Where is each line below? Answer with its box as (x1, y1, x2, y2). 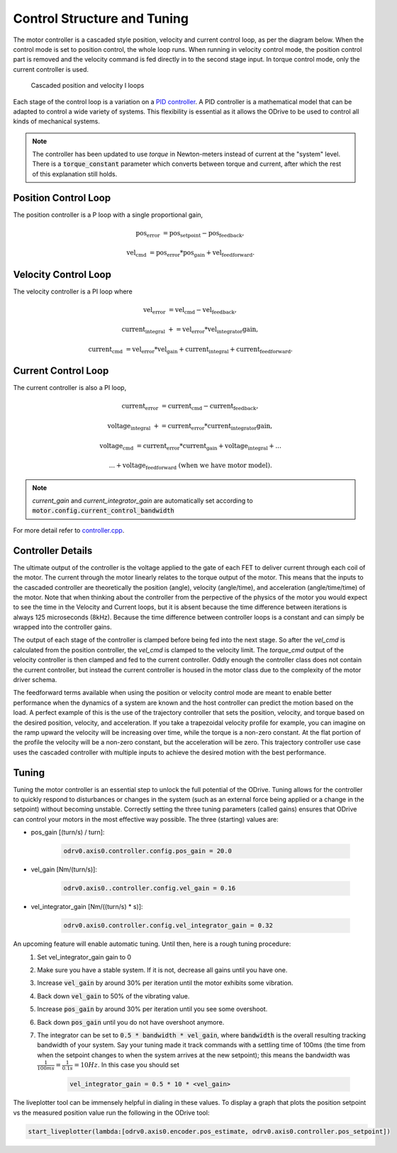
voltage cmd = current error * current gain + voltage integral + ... (99, 442, 281, 452)
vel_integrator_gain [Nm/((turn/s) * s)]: (30, 903, 143, 911)
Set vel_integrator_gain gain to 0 (37, 952, 131, 961)
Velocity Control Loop (13, 268, 111, 280)
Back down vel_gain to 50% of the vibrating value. (37, 991, 190, 1000)
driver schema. (13, 676, 57, 684)
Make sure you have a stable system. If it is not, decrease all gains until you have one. (37, 965, 288, 974)
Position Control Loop (13, 191, 111, 204)
